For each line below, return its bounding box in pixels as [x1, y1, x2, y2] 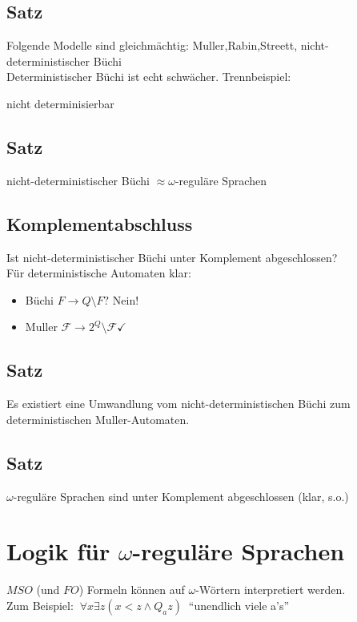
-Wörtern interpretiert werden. [195, 581, 346, 598]
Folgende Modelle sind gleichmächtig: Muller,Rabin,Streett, [6, 37, 298, 54]
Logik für [6, 535, 110, 567]
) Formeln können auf [78, 581, 185, 598]
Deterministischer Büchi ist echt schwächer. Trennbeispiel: [6, 68, 291, 85]
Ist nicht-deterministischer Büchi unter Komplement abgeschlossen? [6, 248, 338, 265]
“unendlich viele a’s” [188, 596, 290, 613]
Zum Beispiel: [6, 596, 74, 613]
